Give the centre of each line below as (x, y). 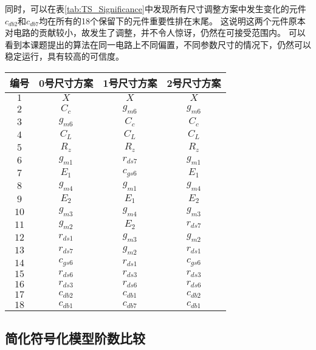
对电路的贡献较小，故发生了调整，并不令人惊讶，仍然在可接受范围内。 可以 (155, 33)
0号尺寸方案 (66, 83)
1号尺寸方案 (130, 83)
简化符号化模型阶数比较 (75, 338)
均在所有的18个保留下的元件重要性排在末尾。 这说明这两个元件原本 (172, 20)
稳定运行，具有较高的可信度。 (64, 56)
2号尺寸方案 (194, 83)
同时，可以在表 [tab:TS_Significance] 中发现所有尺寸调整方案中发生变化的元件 (156, 9)
